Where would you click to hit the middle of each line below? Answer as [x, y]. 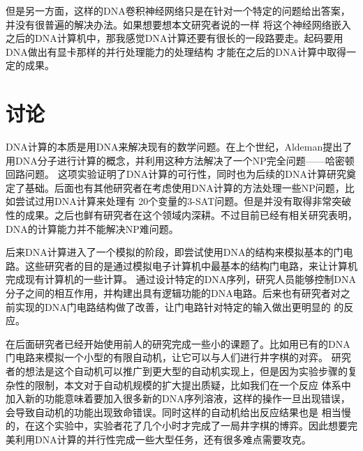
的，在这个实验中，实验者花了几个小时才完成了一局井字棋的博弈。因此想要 [177, 426]
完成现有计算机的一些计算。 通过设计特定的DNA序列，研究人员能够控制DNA [181, 279]
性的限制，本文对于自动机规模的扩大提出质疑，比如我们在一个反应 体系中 [183, 384]
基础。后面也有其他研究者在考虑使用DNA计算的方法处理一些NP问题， [185, 187]
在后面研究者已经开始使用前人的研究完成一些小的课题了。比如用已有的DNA [178, 343]
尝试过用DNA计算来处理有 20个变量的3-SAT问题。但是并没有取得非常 [173, 201]
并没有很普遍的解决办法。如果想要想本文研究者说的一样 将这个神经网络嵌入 [178, 24]
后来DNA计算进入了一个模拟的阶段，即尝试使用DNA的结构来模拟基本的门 [175, 252]
